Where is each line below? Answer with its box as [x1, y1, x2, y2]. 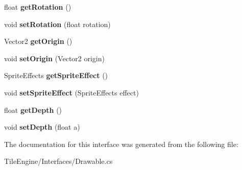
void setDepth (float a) [4, 122, 80, 132]
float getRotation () [4, 2, 71, 12]
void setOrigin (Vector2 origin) [4, 53, 105, 63]
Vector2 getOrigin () [4, 36, 72, 46]
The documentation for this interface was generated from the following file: [4, 138, 238, 149]
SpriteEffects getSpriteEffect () [4, 70, 108, 81]
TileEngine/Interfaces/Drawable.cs [4, 156, 113, 166]
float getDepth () [4, 104, 62, 115]
